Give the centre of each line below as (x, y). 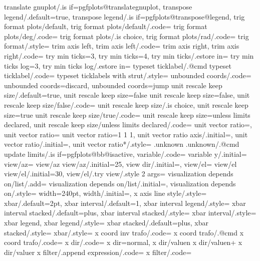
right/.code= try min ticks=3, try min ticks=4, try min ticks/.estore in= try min (129, 55)
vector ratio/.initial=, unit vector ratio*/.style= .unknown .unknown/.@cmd (122, 144)
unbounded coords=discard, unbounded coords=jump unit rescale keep (113, 85)
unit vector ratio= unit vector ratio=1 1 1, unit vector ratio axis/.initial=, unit (126, 134)
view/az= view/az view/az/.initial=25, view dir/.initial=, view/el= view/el (120, 164)
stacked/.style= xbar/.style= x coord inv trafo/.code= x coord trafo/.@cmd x (124, 232)
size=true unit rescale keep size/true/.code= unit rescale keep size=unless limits (127, 114)
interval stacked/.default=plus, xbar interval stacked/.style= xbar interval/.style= (130, 213)
